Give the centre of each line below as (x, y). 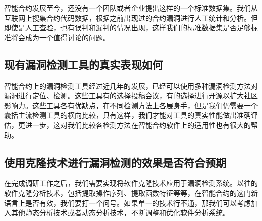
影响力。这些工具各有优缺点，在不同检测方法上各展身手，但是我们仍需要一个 (131, 105)
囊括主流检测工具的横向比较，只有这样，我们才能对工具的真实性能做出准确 (127, 115)
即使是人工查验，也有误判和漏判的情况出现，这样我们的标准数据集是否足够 (127, 27)
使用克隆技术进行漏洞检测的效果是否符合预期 (115, 162)
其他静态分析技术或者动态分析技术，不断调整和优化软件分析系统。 (120, 213)
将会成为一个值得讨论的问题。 (60, 37)
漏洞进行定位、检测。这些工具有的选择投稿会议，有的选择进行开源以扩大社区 (131, 95)
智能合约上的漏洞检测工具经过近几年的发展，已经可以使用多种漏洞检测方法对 (131, 85)
